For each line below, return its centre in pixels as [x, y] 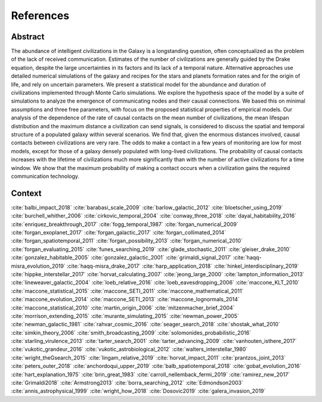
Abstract [28, 37]
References [40, 16]
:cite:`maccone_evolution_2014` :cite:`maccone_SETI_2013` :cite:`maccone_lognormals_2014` [125, 299]
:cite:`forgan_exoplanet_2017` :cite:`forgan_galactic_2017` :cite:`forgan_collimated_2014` [119, 232]
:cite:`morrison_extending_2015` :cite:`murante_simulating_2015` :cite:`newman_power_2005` [125, 316]
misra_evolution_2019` [38, 266]
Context [26, 193]
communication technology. [45, 176]
